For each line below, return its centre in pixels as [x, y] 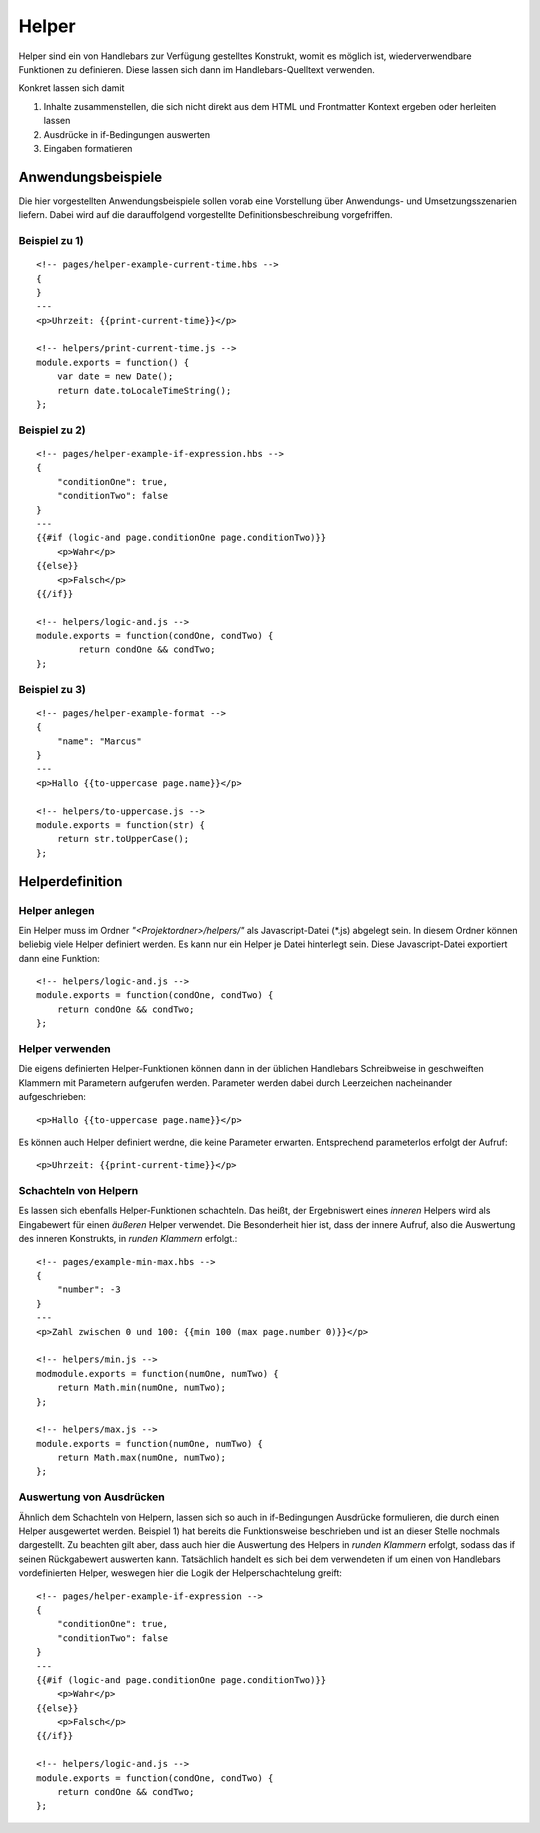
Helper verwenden [64, 1048]
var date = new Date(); [115, 376]
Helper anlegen [56, 910]
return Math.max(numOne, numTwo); [141, 1458]
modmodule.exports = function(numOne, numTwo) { [157, 1373]
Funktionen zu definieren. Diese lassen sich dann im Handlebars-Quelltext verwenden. [196, 69]
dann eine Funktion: [59, 958]
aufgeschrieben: [52, 1097]
